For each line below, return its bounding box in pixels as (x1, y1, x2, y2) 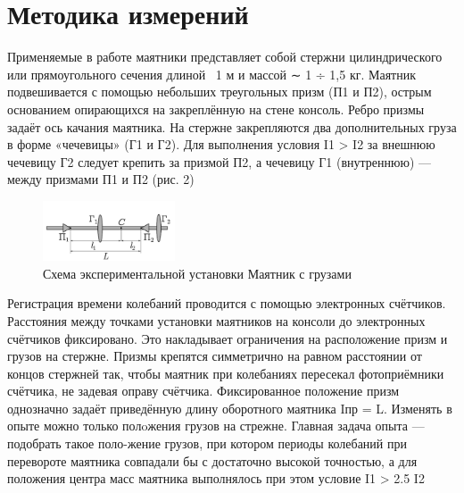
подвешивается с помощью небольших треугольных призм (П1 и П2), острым (7, 82, 432, 101)
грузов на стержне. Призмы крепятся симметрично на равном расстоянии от (7, 347, 422, 365)
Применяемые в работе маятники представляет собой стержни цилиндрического (7, 47, 443, 66)
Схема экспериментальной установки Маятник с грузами (43, 263, 352, 282)
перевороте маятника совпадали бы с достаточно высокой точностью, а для (7, 451, 418, 470)
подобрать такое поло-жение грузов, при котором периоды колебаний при (7, 434, 407, 453)
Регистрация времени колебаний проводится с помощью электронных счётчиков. (7, 294, 446, 313)
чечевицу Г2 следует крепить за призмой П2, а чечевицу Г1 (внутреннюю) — (7, 152, 432, 171)
